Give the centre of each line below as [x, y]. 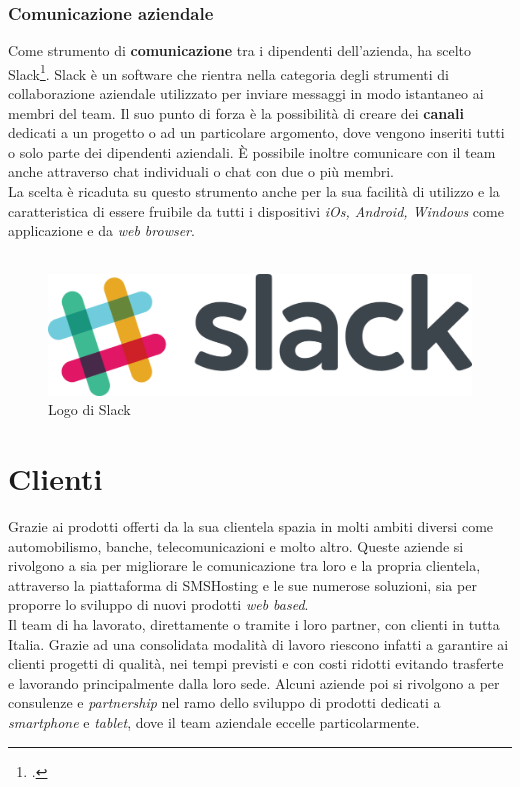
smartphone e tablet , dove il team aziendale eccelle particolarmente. [214, 721]
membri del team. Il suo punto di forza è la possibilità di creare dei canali [236, 112]
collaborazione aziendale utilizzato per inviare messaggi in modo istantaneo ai [246, 93]
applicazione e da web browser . [101, 230]
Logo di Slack [89, 409]
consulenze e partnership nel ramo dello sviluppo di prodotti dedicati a [224, 702]
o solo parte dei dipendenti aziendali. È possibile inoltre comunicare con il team [252, 151]
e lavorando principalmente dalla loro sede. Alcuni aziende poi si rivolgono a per [254, 682]
